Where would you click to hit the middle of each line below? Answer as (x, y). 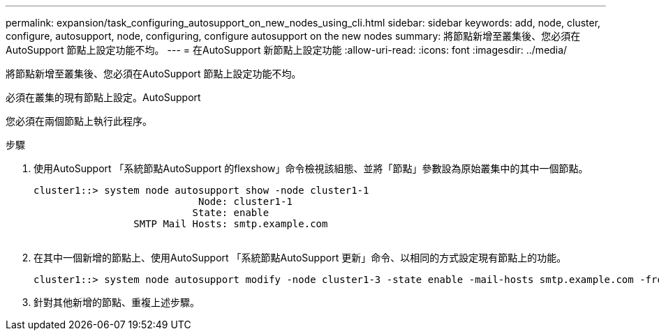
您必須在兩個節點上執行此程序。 (79, 121)
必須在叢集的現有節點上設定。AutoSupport (103, 97)
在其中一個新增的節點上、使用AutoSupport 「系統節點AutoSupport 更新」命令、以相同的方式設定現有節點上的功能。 (300, 258)
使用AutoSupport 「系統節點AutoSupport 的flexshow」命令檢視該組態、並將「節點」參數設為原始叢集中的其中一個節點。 (311, 168)
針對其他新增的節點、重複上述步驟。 (117, 302)
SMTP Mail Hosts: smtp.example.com (231, 224)
